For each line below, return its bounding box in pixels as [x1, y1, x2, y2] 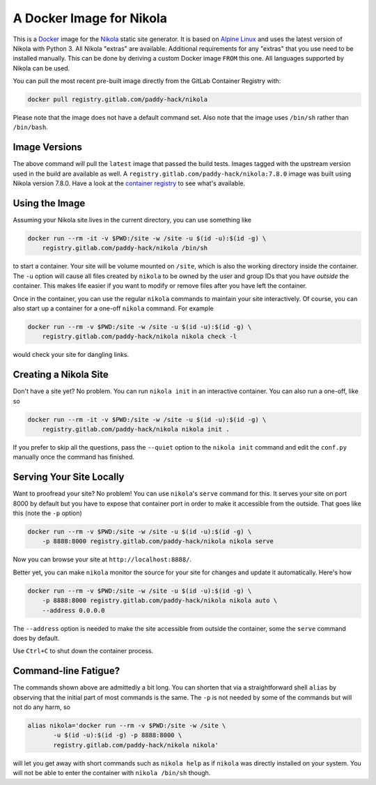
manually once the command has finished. [13, 453, 135, 462]
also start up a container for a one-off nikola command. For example [13, 304, 214, 312]
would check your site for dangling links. [13, 351, 130, 359]
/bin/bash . [13, 123, 48, 132]
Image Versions [13, 142, 83, 153]
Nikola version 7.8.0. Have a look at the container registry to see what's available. [13, 179, 246, 188]
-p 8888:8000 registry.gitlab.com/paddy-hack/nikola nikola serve [42, 538, 274, 545]
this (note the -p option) [13, 509, 83, 517]
